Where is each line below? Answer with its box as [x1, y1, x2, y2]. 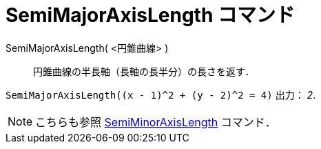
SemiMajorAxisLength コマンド [6, 3, 295, 27]
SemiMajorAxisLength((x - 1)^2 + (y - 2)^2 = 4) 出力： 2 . [6, 88, 316, 101]
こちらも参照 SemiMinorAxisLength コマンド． [35, 115, 276, 129]
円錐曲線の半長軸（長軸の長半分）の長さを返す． [33, 65, 255, 77]
